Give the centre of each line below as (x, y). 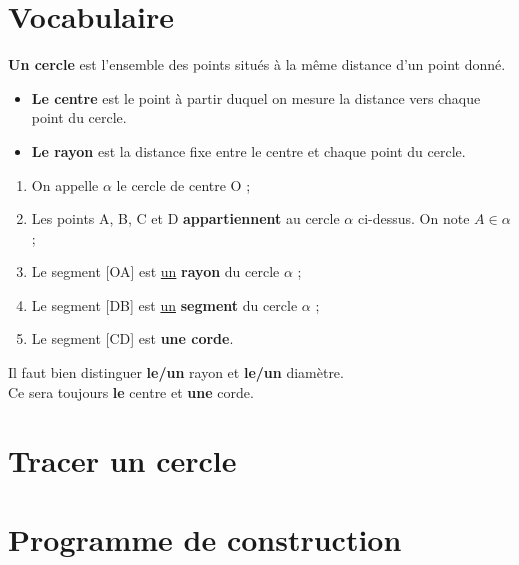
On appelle (65, 184)
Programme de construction (205, 538)
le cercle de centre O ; (183, 184)
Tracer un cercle (122, 460)
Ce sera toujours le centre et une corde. (131, 391)
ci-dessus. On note (413, 218)
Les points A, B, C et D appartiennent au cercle (185, 218)
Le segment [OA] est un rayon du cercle (155, 271)
